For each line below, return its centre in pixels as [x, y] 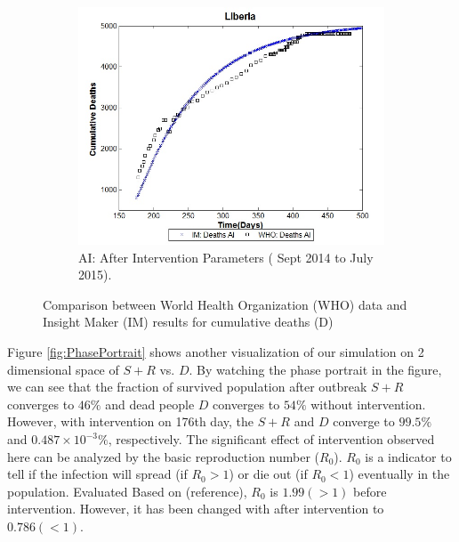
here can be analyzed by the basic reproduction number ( [164, 456]
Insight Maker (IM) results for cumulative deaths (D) [188, 322]
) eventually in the [399, 474]
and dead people [150, 404]
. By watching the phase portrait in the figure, [315, 369]
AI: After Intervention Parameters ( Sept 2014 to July [226, 257]
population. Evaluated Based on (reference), [127, 491]
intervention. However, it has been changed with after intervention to [196, 509]
